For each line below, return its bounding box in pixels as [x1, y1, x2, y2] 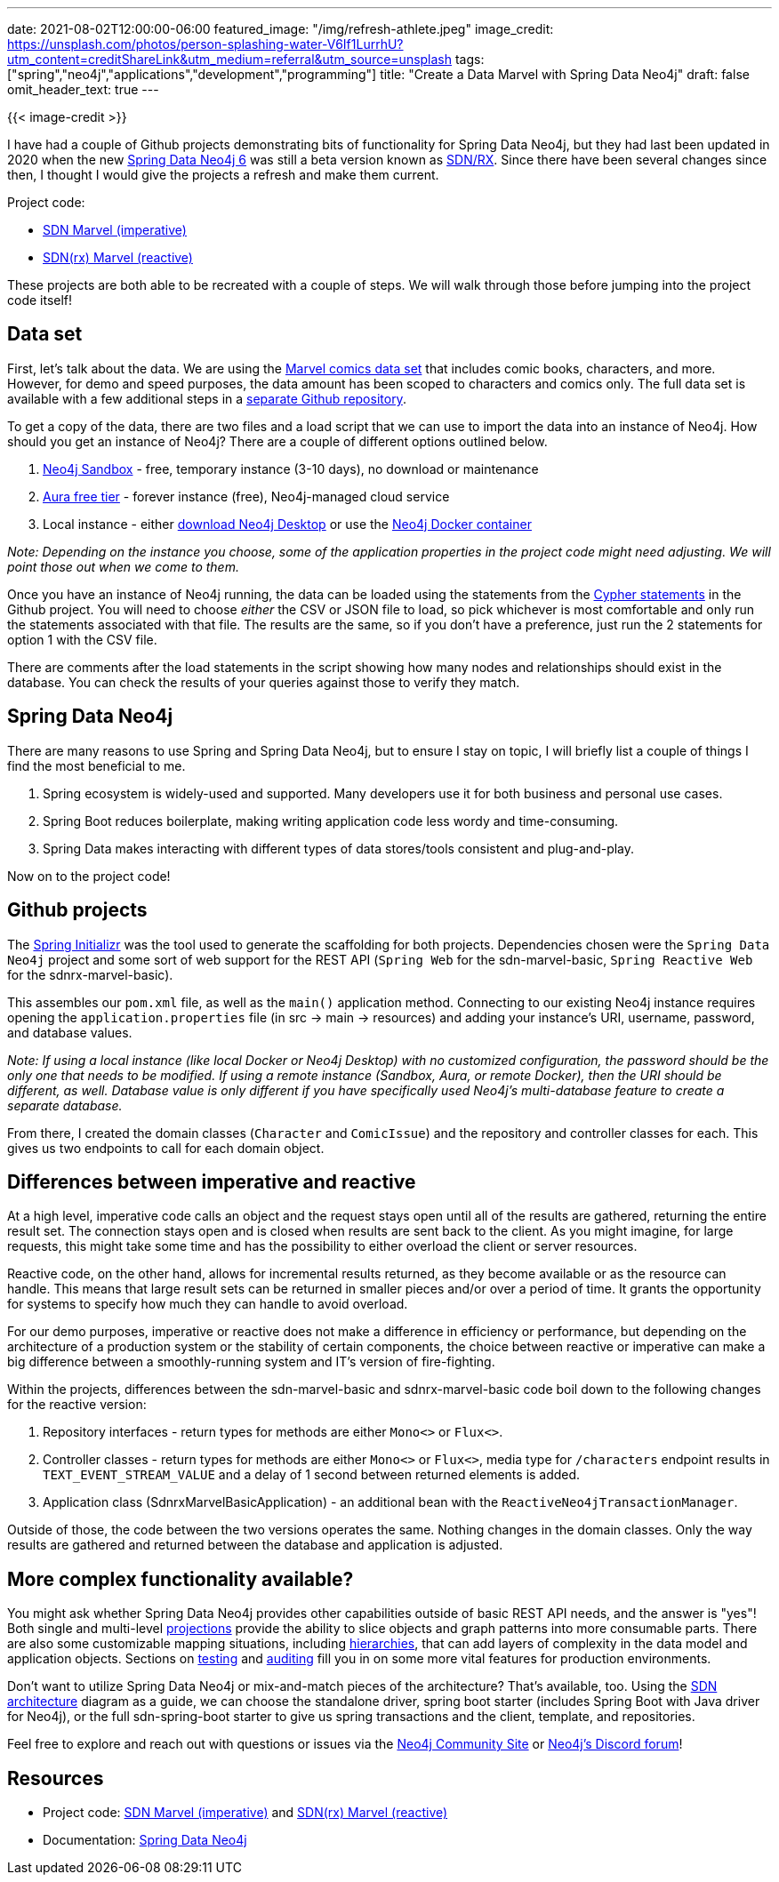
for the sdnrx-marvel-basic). [7, 966, 173, 982]
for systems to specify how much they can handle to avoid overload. [7, 1296, 408, 1312]
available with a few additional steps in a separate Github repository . [7, 390, 406, 406]
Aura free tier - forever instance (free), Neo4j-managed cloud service [43, 488, 450, 504]
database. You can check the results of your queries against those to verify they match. [7, 674, 520, 690]
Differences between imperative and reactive [7, 1170, 416, 1193]
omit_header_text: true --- [7, 82, 159, 97]
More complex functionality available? [7, 1567, 354, 1590]
